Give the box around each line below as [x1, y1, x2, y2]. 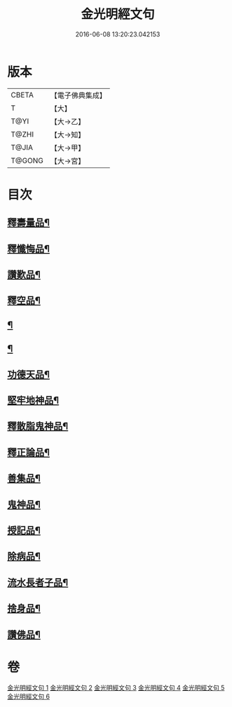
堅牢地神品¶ [7, 394, 60, 406]
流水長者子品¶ [7, 576, 69, 589]
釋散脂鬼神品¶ [7, 420, 69, 432]
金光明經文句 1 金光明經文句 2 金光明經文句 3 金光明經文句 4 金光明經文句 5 [7, 684, 225, 692]
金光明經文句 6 [7, 692, 50, 701]
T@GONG [11, 156, 43, 165]
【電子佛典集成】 [50, 90, 107, 100]
